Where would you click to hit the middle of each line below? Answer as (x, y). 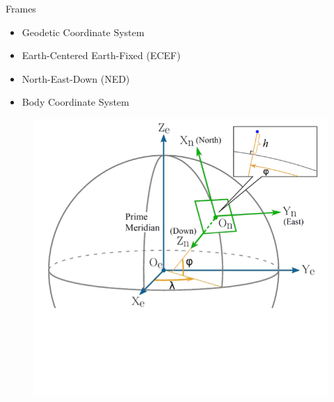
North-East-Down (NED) (76, 78)
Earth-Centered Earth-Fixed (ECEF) (101, 55)
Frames (21, 8)
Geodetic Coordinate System (83, 32)
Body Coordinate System (75, 102)
